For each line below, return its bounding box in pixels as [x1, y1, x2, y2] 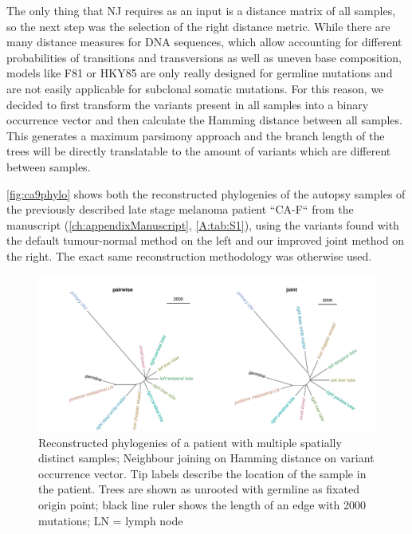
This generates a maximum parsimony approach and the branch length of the [6, 127, 385, 143]
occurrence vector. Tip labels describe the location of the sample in [38, 465, 367, 481]
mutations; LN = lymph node [38, 512, 183, 528]
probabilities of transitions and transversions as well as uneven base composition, [6, 49, 402, 65]
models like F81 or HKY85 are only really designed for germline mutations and [6, 65, 393, 81]
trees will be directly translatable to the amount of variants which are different [6, 143, 391, 159]
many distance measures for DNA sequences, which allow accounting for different [6, 33, 402, 50]
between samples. [6, 158, 91, 175]
